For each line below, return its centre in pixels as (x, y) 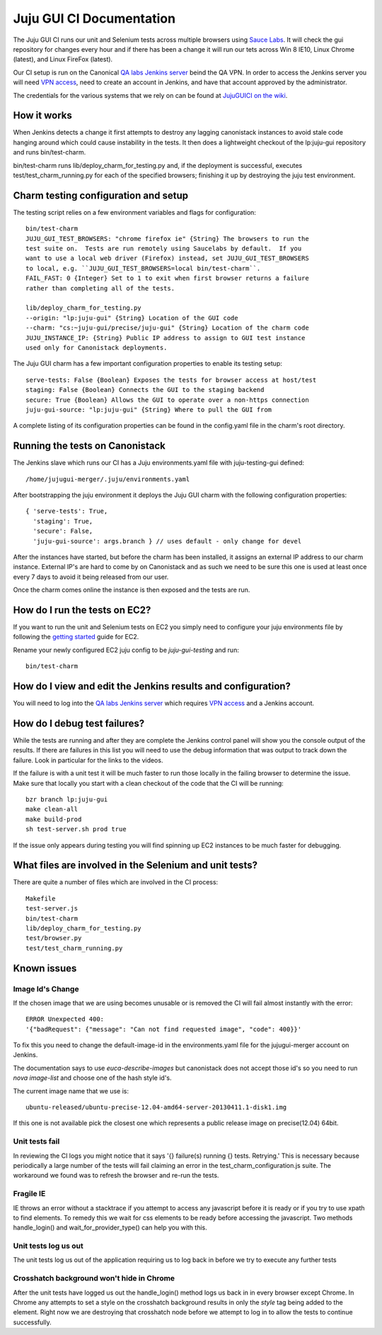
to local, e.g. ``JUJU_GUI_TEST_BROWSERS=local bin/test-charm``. (143, 268)
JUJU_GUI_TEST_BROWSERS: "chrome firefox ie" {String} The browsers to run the (167, 238)
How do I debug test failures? (79, 723)
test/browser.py (54, 938)
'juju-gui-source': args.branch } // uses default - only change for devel (167, 541)
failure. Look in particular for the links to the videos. (88, 760)
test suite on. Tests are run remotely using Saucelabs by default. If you (164, 249)
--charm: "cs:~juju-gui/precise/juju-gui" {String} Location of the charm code (167, 328)
